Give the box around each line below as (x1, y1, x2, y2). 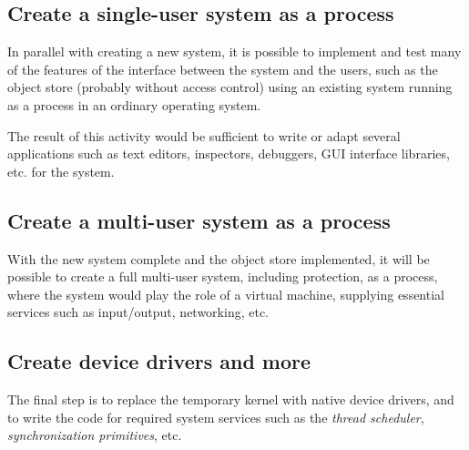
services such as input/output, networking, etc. (7, 302, 269, 322)
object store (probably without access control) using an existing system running (7, 77, 453, 97)
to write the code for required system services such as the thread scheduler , (7, 407, 424, 426)
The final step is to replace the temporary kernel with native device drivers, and (7, 390, 454, 409)
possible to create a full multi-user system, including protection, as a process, (7, 267, 438, 286)
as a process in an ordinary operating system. (7, 95, 261, 114)
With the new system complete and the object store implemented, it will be (7, 249, 430, 268)
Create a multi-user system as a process (7, 206, 391, 234)
